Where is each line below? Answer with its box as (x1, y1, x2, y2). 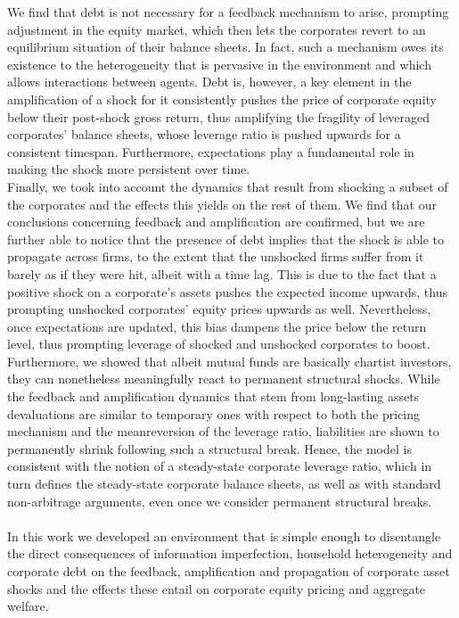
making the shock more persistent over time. (7, 160, 250, 178)
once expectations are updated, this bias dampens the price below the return (7, 317, 427, 335)
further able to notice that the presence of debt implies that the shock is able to (7, 229, 445, 248)
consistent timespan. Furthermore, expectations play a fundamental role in (7, 142, 414, 161)
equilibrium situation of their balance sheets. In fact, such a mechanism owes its (7, 37, 444, 56)
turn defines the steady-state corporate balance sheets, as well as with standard (7, 474, 441, 493)
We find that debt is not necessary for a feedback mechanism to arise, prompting (7, 3, 449, 21)
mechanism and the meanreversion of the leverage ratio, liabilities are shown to (7, 422, 439, 441)
